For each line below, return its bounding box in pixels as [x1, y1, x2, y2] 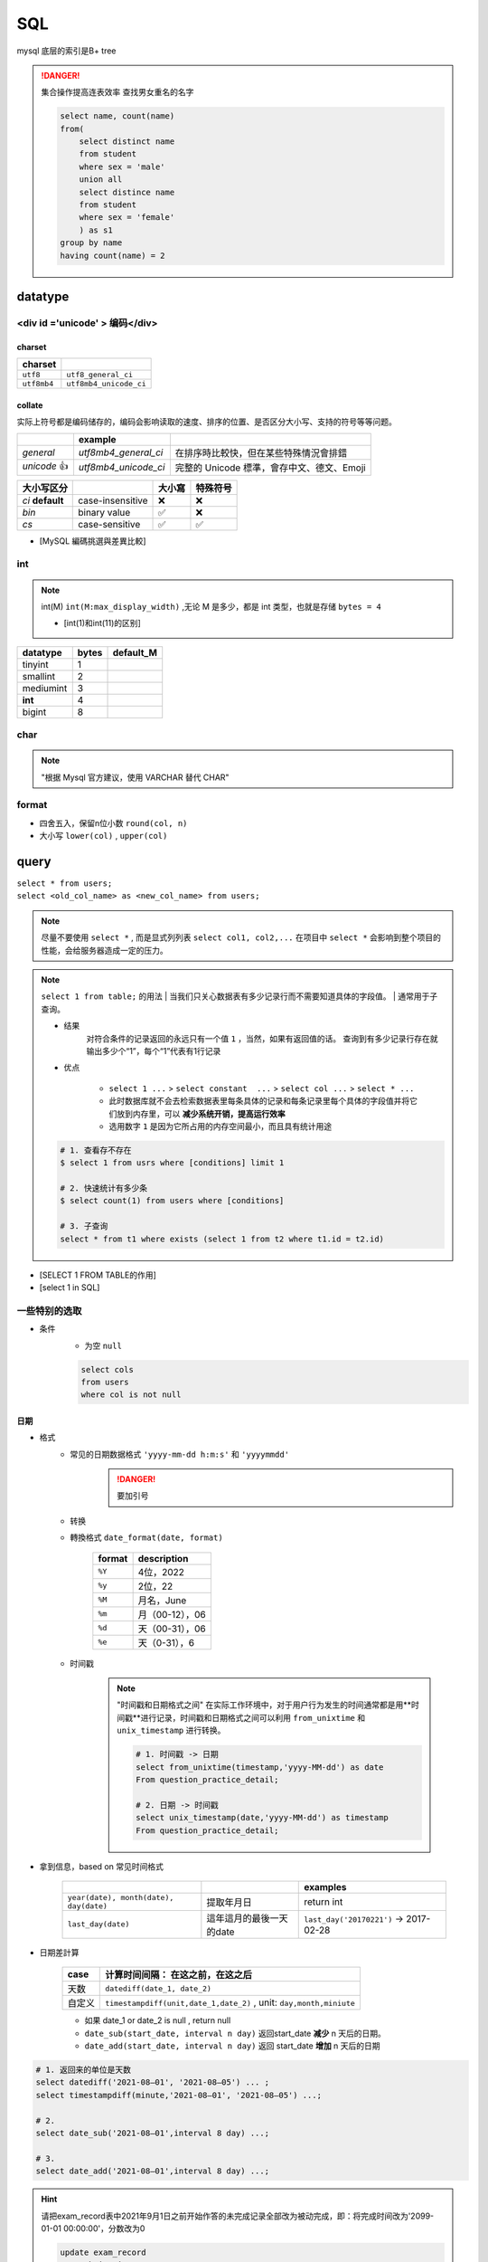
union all [79, 175, 123, 185]
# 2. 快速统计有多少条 [60, 1183, 148, 1193]
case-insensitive [78, 494, 148, 507]
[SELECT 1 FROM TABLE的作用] [39, 1269, 157, 1280]
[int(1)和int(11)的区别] [63, 618, 142, 629]
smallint [22, 670, 56, 682]
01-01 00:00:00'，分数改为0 [41, 2222, 145, 2234]
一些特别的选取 [16, 1304, 82, 1316]
